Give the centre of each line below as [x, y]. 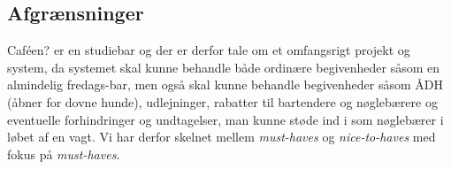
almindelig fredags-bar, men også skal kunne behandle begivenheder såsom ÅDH [225, 84]
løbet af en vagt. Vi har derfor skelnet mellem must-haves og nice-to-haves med [222, 137]
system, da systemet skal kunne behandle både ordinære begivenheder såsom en [224, 67]
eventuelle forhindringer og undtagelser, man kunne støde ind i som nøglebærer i [225, 119]
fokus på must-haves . [64, 154]
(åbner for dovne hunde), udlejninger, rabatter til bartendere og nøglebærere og [222, 101]
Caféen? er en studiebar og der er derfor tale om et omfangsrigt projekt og [209, 50]
